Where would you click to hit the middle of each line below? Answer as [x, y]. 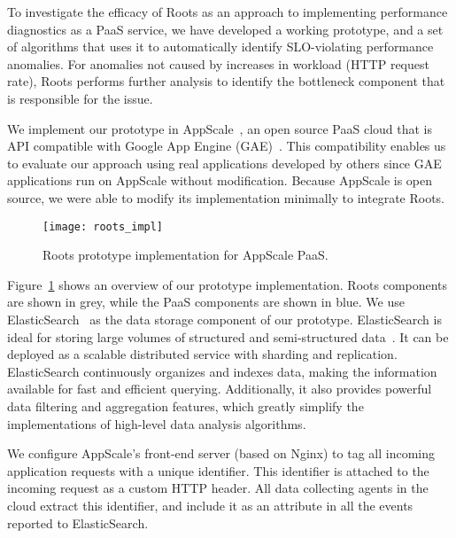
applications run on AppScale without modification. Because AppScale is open [220, 180]
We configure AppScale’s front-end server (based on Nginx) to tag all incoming [221, 453]
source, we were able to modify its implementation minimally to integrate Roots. [226, 197]
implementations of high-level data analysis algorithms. [157, 423]
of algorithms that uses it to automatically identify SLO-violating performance [220, 47]
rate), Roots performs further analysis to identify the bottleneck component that [226, 81]
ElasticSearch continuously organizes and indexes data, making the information [222, 371]
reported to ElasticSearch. [78, 522]
